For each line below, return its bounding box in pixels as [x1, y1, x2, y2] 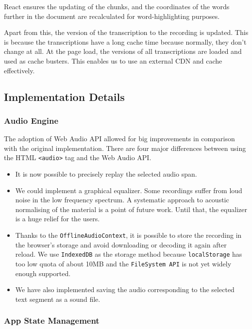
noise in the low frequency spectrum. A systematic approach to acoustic [15, 195, 229, 205]
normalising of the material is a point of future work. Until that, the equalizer [15, 204, 247, 214]
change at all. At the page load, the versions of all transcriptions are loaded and [4, 46, 242, 56]
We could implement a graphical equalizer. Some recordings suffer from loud [15, 185, 242, 195]
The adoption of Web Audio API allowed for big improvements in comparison [4, 133, 235, 144]
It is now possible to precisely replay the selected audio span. [15, 169, 197, 179]
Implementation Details [4, 89, 125, 104]
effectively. [4, 65, 35, 75]
